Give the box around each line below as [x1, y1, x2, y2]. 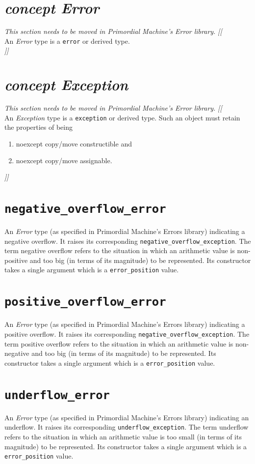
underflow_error [4, 388, 110, 402]
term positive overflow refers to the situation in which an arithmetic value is [4, 338, 233, 348]
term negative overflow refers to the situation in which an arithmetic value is [4, 245, 235, 256]
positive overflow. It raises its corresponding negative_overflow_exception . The [4, 328, 250, 339]
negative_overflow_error [4, 202, 166, 216]
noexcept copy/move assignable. [16, 155, 112, 165]
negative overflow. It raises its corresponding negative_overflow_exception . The [4, 235, 251, 246]
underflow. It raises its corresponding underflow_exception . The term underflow [4, 422, 249, 432]
